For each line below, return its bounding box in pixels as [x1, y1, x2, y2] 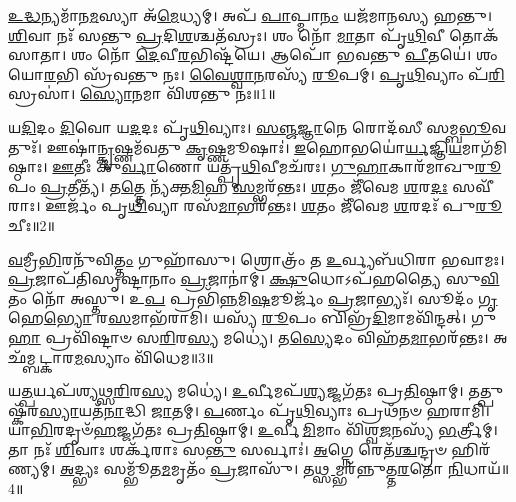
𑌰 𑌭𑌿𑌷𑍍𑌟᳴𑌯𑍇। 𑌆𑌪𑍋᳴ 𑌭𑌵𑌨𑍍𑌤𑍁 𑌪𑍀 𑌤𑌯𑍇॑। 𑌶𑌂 [177, 44, 498, 65]
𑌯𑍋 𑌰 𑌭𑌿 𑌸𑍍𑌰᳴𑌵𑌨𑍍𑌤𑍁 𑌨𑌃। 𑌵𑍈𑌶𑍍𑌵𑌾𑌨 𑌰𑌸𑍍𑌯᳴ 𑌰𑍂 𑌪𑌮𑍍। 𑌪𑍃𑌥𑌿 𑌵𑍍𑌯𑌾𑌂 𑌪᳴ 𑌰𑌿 [8, 63, 505, 84]
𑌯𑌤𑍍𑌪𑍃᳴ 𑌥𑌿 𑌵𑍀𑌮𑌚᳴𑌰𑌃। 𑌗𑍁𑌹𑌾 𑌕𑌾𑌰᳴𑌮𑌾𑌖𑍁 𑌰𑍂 [206, 156, 502, 177]
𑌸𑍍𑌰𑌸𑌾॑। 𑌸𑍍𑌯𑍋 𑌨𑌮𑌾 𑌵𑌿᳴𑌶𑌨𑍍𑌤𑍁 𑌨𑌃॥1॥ [8, 83, 276, 104]
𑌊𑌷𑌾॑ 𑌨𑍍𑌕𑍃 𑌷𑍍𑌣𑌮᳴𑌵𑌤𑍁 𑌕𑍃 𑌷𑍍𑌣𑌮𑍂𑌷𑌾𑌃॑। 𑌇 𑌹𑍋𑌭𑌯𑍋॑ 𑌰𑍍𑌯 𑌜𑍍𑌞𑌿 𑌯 [46, 136, 462, 157]
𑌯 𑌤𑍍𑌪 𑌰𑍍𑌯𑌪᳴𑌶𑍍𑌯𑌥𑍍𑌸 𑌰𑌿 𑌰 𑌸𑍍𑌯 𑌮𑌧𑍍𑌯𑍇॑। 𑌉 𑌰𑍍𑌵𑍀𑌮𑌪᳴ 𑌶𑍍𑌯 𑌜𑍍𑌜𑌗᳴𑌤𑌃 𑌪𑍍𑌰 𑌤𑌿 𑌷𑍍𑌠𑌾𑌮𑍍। [8, 380, 464, 401]
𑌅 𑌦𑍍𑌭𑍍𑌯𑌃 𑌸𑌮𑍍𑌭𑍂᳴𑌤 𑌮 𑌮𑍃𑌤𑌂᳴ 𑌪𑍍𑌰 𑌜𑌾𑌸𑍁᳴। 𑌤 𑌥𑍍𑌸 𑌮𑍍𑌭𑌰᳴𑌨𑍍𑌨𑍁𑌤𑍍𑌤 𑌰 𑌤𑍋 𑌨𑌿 [60, 458, 464, 479]
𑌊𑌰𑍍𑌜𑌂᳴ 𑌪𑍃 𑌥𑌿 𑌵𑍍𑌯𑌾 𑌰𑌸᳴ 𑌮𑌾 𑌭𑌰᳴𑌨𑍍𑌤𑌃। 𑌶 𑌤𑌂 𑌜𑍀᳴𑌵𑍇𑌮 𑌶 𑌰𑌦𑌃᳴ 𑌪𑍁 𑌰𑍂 [45, 195, 503, 216]
